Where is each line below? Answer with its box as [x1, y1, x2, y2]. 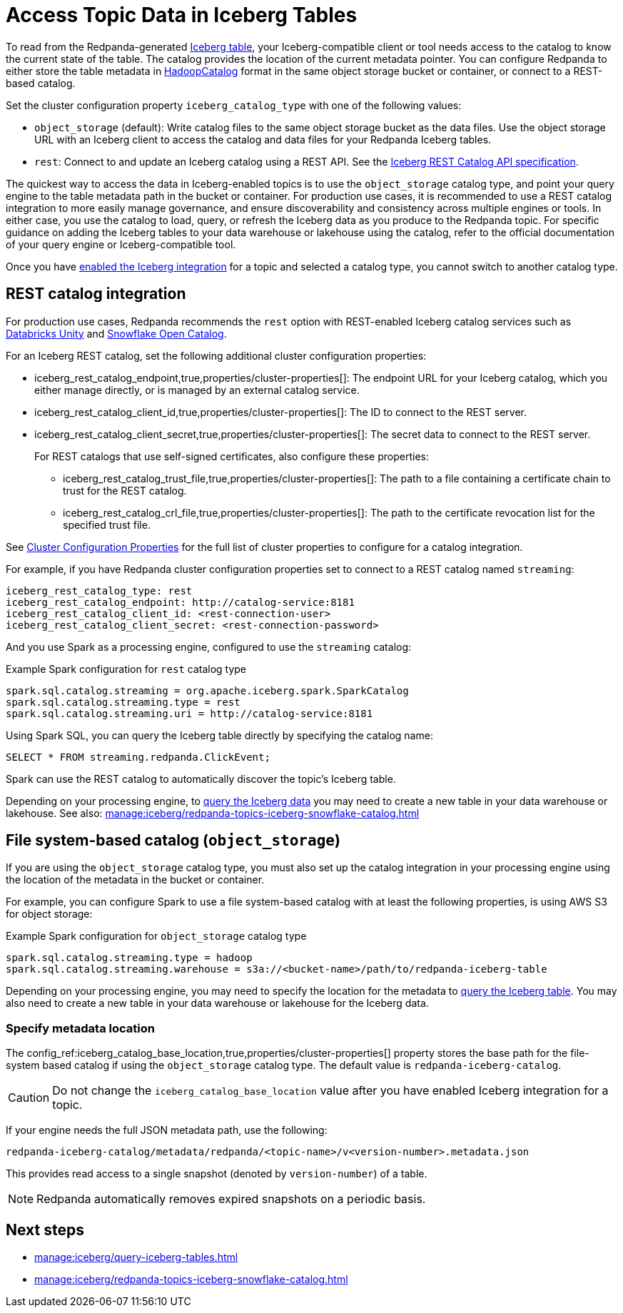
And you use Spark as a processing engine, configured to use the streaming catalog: [6, 640, 412, 653]
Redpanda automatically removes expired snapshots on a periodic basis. [36, 1192, 426, 1207]
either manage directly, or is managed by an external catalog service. [34, 383, 360, 396]
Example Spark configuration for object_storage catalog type [6, 930, 307, 943]
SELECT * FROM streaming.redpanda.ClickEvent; [6, 751, 270, 763]
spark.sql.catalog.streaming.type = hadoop [6, 952, 253, 964]
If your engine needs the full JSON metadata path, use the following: [6, 1124, 328, 1137]
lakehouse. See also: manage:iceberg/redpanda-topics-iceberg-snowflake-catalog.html [6, 806, 420, 819]
